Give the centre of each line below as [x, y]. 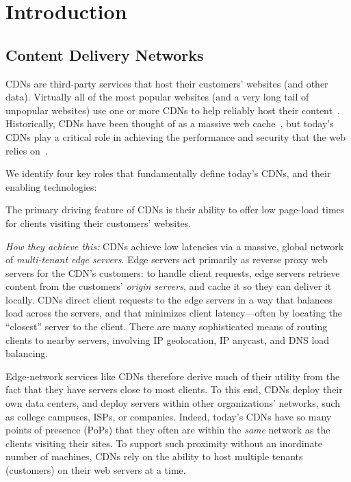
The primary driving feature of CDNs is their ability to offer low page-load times [175, 210]
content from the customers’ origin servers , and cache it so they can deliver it [169, 286]
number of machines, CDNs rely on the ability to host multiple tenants [154, 456]
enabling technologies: [51, 186]
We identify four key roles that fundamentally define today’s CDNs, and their [168, 173]
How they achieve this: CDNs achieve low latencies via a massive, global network [175, 246]
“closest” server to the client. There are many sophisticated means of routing [167, 326]
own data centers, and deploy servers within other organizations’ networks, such [173, 403]
